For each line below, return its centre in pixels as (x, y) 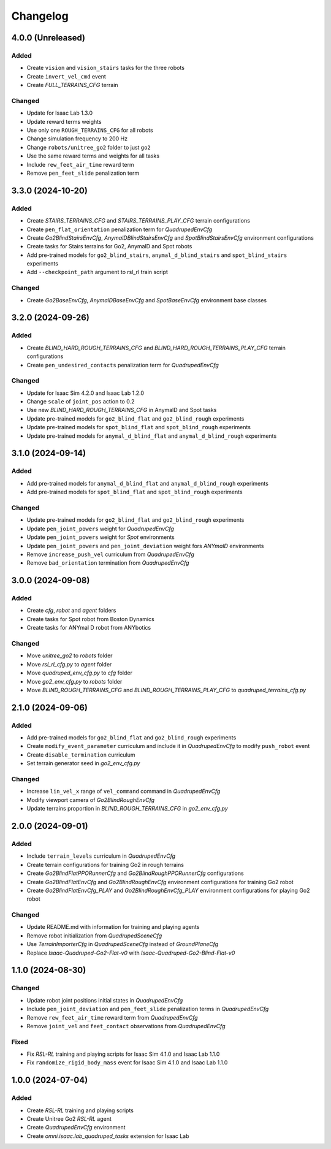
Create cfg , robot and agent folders (71, 611)
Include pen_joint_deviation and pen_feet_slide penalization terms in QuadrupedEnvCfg (148, 1009)
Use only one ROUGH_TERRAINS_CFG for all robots (90, 130)
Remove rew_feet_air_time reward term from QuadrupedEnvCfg (112, 1017)
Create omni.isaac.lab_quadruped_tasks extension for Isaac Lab (108, 1136)
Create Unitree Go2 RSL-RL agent (69, 1119)
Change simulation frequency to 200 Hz (77, 139)
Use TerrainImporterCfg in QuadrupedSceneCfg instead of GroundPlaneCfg (123, 944)
